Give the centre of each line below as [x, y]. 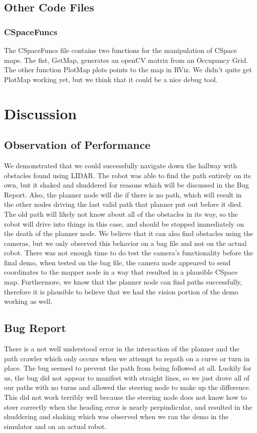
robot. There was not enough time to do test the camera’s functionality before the [129, 253]
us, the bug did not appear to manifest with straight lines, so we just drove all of [127, 377]
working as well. [28, 301]
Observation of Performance [77, 145]
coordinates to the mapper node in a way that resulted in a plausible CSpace [121, 272]
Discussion [40, 113]
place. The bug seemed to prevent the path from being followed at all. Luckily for [128, 368]
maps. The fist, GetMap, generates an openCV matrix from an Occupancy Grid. [126, 60]
